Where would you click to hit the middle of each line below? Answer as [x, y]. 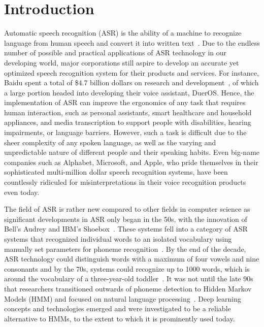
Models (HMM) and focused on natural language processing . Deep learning [123, 298]
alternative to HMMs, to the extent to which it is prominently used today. [120, 318]
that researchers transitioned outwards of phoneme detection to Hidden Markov [128, 288]
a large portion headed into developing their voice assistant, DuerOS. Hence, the [129, 92]
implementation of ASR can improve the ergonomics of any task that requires [125, 102]
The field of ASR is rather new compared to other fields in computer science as [127, 209]
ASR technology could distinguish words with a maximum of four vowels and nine [132, 259]
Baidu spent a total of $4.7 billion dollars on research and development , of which [131, 83]
